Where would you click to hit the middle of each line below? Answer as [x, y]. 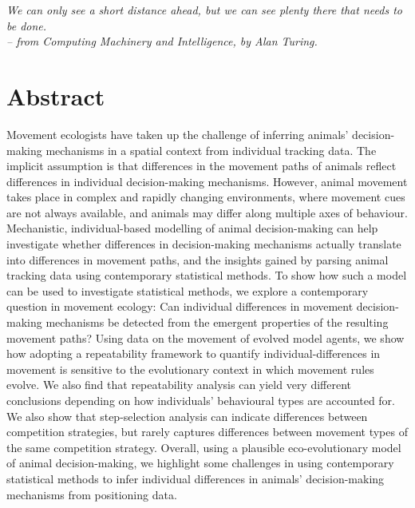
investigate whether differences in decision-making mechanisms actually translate [204, 244]
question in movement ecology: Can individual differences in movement [180, 306]
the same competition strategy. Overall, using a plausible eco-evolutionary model [204, 447]
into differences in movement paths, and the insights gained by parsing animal [198, 259]
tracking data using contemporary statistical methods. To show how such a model [207, 275]
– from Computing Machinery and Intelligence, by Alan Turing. [162, 41]
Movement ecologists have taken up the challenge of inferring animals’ [178, 134]
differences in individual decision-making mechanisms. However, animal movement [207, 181]
